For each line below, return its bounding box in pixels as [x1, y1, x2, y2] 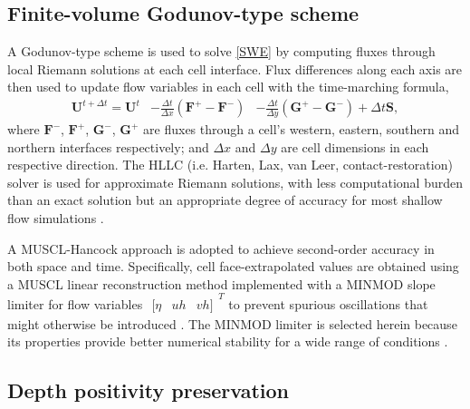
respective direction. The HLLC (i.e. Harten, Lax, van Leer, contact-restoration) [7, 155, 453, 174]
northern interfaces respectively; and [7, 137, 209, 156]
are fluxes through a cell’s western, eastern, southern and [143, 120, 460, 139]
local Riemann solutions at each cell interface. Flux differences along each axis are [7, 59, 463, 78]
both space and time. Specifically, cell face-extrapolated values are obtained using [7, 257, 459, 276]
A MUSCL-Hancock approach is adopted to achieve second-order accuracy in [7, 239, 435, 258]
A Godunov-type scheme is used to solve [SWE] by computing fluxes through [7, 42, 436, 61]
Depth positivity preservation [7, 376, 290, 404]
